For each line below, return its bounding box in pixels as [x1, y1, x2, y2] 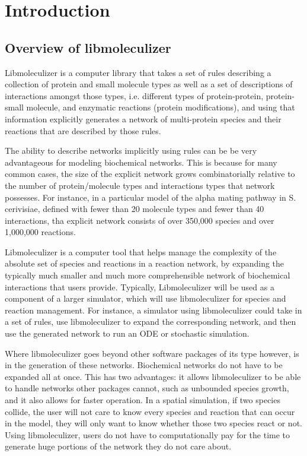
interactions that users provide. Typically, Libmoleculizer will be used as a [5, 280, 274, 293]
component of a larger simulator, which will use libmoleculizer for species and [5, 292, 286, 305]
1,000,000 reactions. [5, 226, 76, 238]
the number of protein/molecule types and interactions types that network [5, 179, 275, 191]
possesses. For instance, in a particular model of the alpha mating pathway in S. [5, 191, 296, 203]
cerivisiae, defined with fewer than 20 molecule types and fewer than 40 [5, 202, 264, 215]
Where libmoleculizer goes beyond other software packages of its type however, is [5, 347, 299, 359]
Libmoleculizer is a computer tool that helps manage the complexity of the [5, 245, 277, 258]
